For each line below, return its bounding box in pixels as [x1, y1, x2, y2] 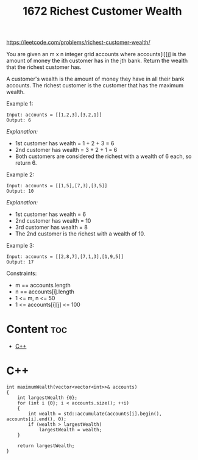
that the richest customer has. [6, 63, 82, 71]
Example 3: [6, 242, 35, 250]
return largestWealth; [17, 443, 75, 449]
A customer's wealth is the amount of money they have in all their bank [6, 75, 185, 83]
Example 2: [6, 171, 35, 178]
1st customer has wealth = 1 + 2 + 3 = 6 [15, 140, 115, 147]
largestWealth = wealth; [38, 427, 102, 433]
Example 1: [6, 100, 34, 107]
